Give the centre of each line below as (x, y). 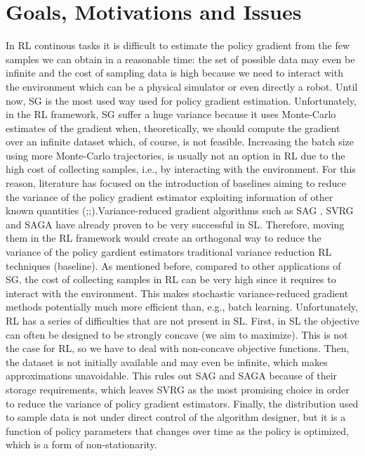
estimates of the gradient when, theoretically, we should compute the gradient (173, 128)
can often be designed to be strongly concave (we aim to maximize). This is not (177, 334)
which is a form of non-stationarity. (81, 444)
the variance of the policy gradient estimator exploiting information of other (170, 196)
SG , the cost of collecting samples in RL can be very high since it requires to (171, 279)
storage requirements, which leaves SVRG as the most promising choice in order (178, 389)
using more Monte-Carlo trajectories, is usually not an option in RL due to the (175, 155)
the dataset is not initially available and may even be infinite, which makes (167, 361)
